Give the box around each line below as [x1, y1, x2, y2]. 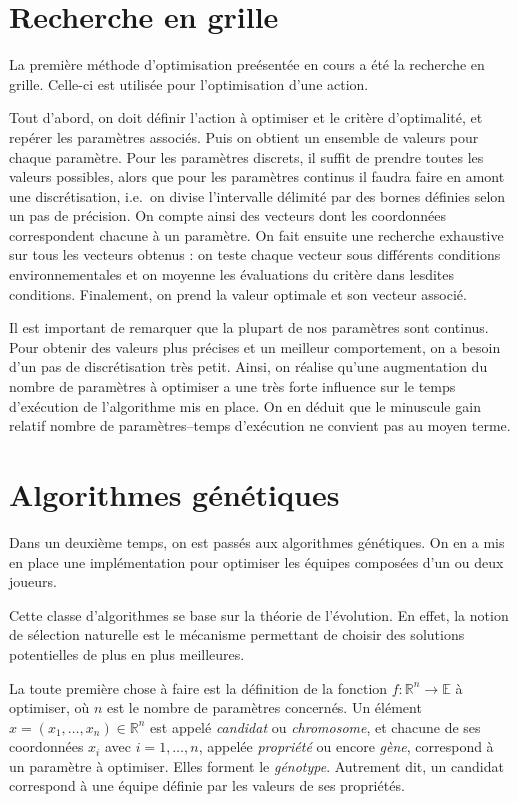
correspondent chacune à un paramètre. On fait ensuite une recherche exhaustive [9, 224, 504, 245]
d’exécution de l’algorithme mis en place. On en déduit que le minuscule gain [9, 395, 481, 416]
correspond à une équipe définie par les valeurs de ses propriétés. [9, 775, 405, 796]
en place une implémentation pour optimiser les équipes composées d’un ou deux [9, 551, 504, 572]
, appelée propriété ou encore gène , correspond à [198, 736, 494, 757]
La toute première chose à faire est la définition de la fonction [9, 677, 388, 698]
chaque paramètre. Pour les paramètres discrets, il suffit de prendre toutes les [9, 146, 484, 167]
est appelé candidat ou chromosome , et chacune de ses [150, 716, 481, 737]
